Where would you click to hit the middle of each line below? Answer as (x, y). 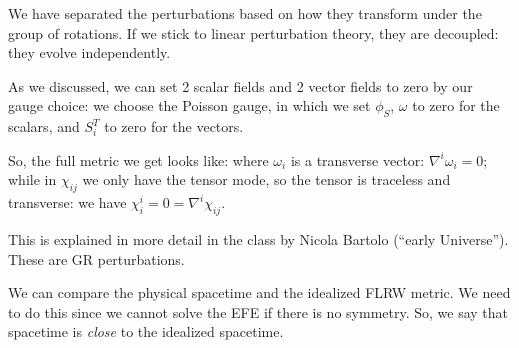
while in (32, 179)
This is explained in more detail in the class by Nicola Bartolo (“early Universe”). (258, 238)
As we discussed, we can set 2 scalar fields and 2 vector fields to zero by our (240, 85)
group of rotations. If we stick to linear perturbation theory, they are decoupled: (253, 32)
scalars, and (44, 126)
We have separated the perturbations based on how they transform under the (245, 13)
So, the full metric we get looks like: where (138, 159)
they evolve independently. (89, 52)
